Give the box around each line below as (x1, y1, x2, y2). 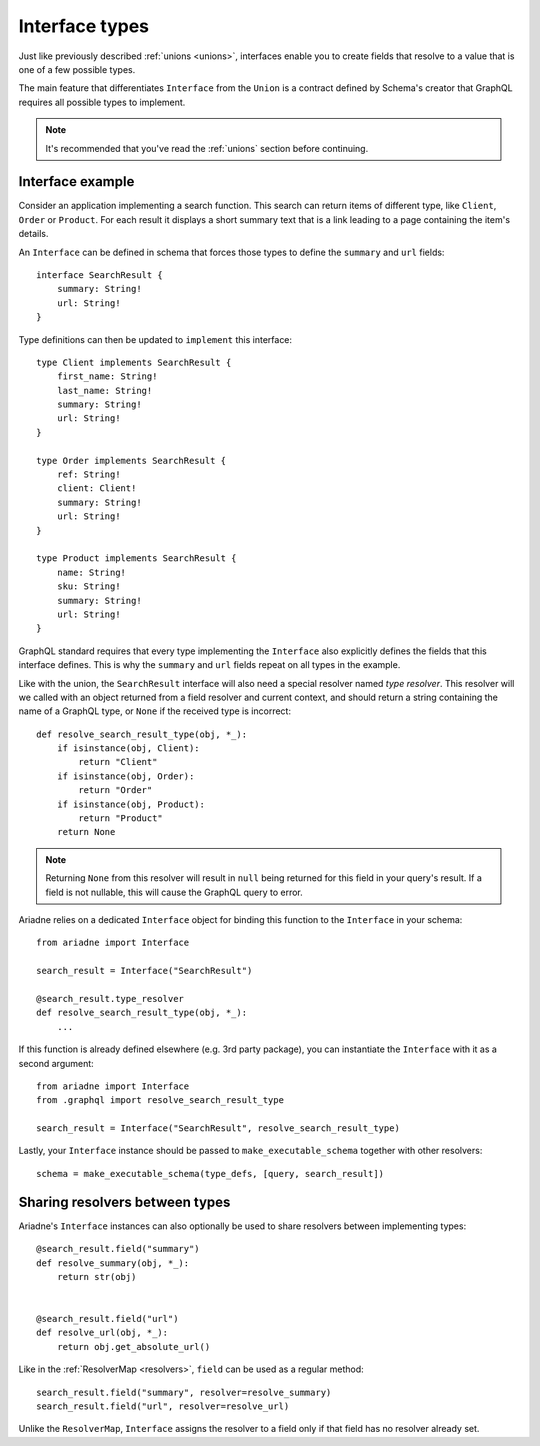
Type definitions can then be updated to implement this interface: (18, 333, 293, 345)
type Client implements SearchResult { (36, 356, 232, 368)
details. (18, 228, 49, 240)
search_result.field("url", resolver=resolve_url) (36, 1401, 290, 1412)
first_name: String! (56, 371, 158, 382)
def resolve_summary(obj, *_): (36, 1257, 190, 1269)
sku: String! (56, 581, 121, 592)
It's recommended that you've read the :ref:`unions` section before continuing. (45, 142, 369, 154)
